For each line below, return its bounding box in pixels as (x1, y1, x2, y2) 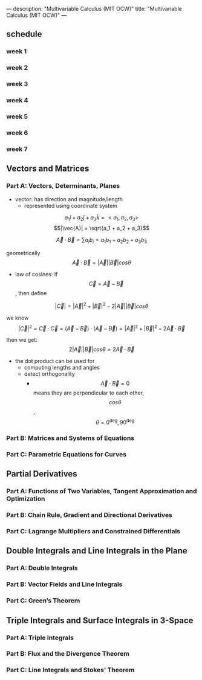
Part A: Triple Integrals (6, 633, 74, 642)
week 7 (6, 145, 28, 153)
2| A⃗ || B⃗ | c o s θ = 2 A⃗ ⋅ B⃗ (68, 345, 135, 353)
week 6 (6, 128, 28, 137)
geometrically (6, 250, 41, 257)
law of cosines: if (15, 271, 58, 278)
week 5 (6, 112, 28, 121)
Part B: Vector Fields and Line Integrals (6, 580, 123, 588)
